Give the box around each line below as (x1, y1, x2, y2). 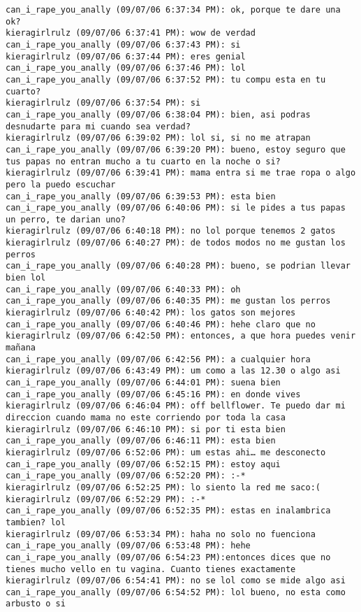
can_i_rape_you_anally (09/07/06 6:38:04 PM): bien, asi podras (6, 109, 311, 120)
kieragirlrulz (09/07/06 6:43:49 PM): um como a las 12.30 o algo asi (6, 366, 341, 376)
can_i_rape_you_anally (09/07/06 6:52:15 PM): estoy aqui (6, 459, 281, 469)
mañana (6, 343, 36, 353)
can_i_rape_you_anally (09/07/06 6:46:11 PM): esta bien (6, 436, 276, 446)
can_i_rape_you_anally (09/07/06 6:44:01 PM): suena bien (6, 378, 281, 387)
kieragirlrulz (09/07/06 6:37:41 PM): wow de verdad (6, 28, 256, 38)
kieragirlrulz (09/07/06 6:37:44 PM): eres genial (6, 51, 246, 62)
